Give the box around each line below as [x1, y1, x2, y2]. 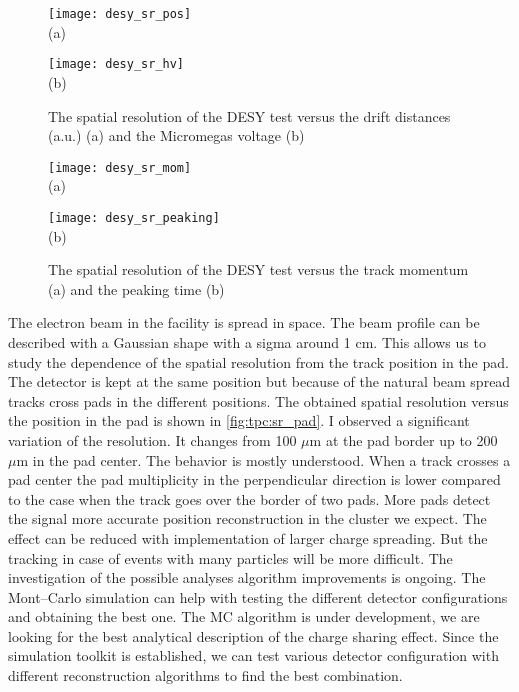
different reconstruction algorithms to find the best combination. [8, 665, 403, 686]
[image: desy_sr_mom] [48, 160, 192, 175]
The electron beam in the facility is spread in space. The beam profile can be [8, 312, 480, 333]
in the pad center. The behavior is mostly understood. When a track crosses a [32, 449, 511, 470]
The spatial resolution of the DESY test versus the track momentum [48, 259, 469, 280]
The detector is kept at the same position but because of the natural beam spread [8, 371, 511, 392]
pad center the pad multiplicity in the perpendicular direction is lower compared [8, 469, 501, 490]
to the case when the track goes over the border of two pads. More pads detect [8, 488, 491, 509]
